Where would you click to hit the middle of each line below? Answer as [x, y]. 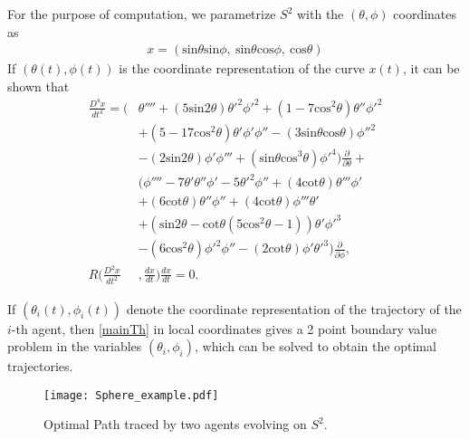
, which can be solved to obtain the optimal [315, 346]
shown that [38, 86]
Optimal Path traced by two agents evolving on [175, 424]
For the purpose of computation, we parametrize [142, 14]
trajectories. [40, 366]
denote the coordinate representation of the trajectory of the [294, 308]
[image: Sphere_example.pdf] [131, 395]
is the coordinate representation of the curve [242, 68]
